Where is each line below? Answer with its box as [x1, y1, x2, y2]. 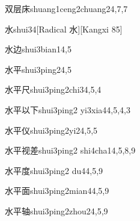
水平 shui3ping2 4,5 [5, 63, 72, 75]
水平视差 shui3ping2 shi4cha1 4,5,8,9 [5, 144, 136, 157]
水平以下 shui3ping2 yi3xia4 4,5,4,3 [5, 103, 130, 116]
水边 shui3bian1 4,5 [5, 43, 72, 55]
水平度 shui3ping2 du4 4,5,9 [5, 164, 103, 176]
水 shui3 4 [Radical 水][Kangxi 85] [5, 22, 123, 35]
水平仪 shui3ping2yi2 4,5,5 [5, 123, 98, 136]
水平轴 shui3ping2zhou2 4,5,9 [5, 204, 108, 217]
